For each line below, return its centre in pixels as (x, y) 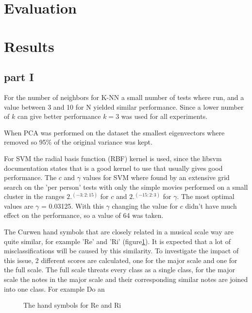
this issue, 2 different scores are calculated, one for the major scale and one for (121, 260)
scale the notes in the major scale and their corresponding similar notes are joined (126, 279)
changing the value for (145, 206)
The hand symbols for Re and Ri (72, 305)
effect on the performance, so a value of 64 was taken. (84, 215)
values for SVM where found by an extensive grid (156, 177)
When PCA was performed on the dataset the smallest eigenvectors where (114, 132)
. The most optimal (206, 196)
